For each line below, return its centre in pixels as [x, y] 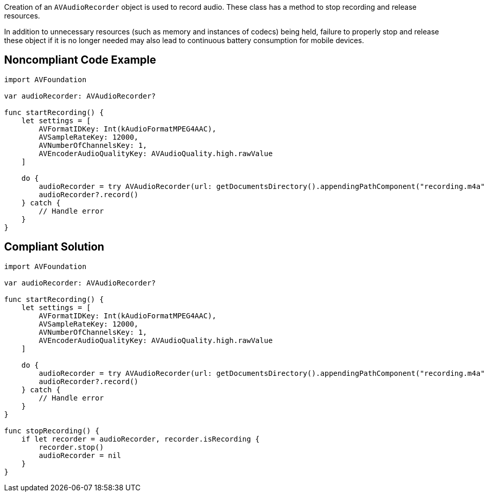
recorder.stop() [71, 447]
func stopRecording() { [52, 431]
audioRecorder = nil [80, 455]
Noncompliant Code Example [80, 60]
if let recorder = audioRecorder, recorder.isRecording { [141, 439]
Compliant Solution [54, 247]
